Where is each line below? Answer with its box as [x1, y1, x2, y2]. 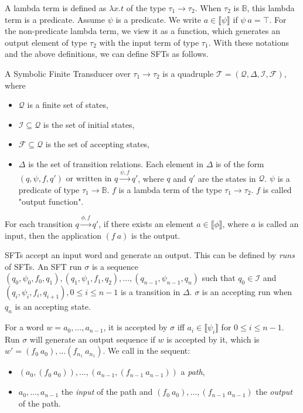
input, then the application [5, 229, 101, 241]
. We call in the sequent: [103, 344, 190, 357]
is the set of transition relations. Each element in [28, 157, 203, 170]
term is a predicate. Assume [5, 13, 105, 25]
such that [202, 272, 236, 284]
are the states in [198, 172, 256, 184]
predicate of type [18, 183, 80, 195]
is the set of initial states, [43, 118, 135, 130]
